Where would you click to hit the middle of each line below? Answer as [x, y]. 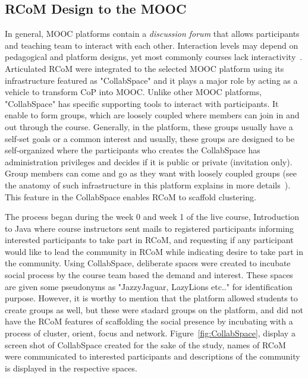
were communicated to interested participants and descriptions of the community [153, 356]
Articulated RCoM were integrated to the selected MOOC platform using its [144, 68]
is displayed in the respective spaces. [71, 368]
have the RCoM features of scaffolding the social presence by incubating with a [149, 321]
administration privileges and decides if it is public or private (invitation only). [149, 161]
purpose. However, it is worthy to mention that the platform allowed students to [151, 298]
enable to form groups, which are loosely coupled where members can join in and [152, 115]
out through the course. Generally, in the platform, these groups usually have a [149, 126]
